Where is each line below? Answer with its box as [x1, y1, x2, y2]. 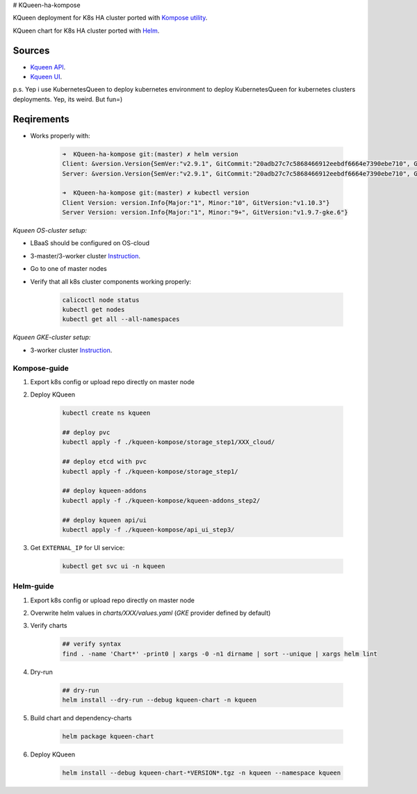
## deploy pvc [62, 429, 111, 437]
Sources [13, 44, 50, 56]
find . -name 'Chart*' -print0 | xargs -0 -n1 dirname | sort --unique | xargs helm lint [62, 650, 378, 658]
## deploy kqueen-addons [62, 487, 147, 495]
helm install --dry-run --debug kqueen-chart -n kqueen [62, 696, 257, 704]
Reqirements [13, 113, 69, 125]
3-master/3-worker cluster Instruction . [30, 251, 141, 260]
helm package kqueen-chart [62, 733, 154, 741]
